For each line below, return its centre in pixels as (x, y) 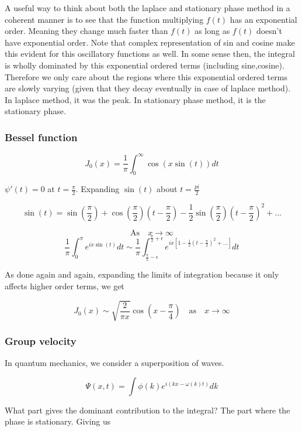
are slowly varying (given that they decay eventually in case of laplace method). (148, 88)
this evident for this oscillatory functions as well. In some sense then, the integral (150, 54)
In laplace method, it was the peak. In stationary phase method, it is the (135, 99)
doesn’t (269, 31)
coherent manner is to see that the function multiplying (104, 19)
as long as (212, 31)
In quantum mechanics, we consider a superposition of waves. (114, 363)
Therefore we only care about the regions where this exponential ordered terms (146, 76)
